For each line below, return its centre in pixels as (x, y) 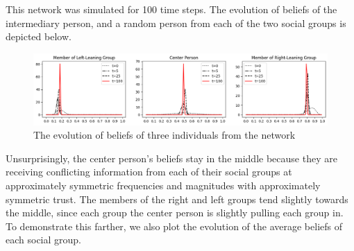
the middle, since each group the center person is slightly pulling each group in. (175, 213)
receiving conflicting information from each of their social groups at (149, 172)
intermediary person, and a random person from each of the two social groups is (176, 23)
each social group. (44, 240)
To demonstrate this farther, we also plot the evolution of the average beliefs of (174, 226)
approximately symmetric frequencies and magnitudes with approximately (163, 185)
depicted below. (39, 36)
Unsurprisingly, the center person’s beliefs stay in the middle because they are (171, 158)
